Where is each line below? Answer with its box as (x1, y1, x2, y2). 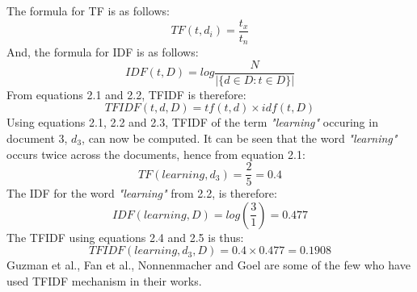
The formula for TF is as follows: (6, 2, 170, 19)
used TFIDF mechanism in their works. (6, 272, 202, 289)
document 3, (6, 129, 68, 146)
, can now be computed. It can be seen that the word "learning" (82, 129, 398, 146)
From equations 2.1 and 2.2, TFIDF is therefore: (6, 86, 246, 102)
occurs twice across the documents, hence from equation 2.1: (6, 145, 305, 162)
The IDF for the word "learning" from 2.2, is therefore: (6, 185, 277, 202)
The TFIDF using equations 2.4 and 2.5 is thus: (6, 228, 244, 245)
